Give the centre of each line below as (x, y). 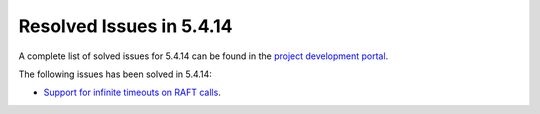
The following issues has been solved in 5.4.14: (115, 74)
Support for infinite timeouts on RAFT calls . (132, 92)
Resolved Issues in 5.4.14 (125, 26)
